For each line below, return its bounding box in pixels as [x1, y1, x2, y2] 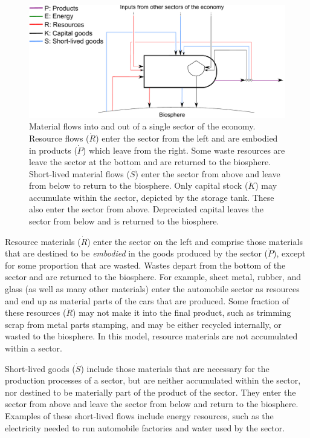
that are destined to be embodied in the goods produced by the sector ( [5, 247, 268, 260]
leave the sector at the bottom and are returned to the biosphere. [29, 155, 271, 168]
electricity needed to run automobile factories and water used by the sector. [5, 421, 285, 434]
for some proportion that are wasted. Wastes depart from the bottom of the [5, 258, 286, 271]
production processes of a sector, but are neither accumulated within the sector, [5, 374, 301, 387]
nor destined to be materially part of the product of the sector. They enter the [5, 385, 296, 398]
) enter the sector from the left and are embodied [95, 131, 278, 144]
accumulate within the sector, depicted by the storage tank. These [29, 191, 274, 203]
